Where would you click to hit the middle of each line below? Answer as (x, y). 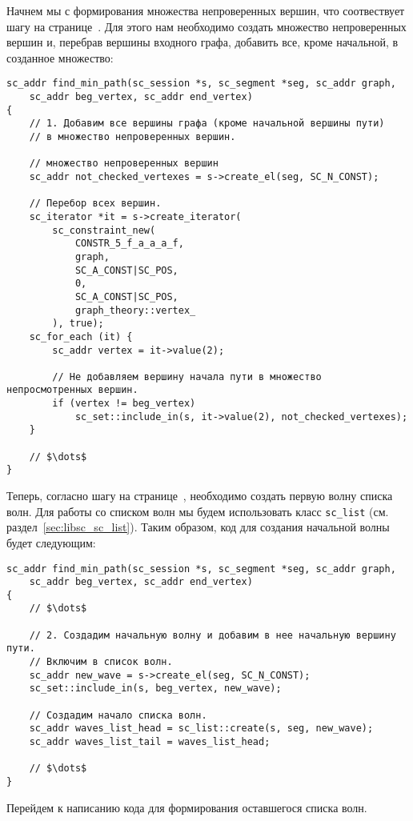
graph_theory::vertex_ (135, 310)
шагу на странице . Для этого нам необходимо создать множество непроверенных (206, 26)
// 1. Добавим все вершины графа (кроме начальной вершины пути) (207, 124)
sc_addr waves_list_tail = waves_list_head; (150, 742)
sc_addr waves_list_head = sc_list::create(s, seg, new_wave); (201, 729)
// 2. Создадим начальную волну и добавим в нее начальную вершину (213, 635)
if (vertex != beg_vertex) (124, 404)
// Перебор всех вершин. (95, 204)
